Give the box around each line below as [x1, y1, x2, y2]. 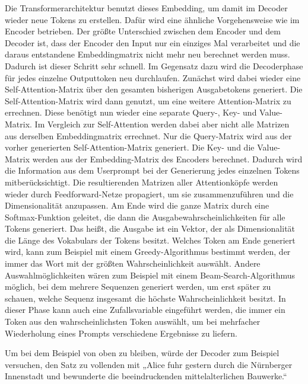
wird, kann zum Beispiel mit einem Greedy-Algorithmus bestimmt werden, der [5, 245, 291, 258]
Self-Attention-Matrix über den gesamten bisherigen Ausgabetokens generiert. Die [5, 83, 303, 95]
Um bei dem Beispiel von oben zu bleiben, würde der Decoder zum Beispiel [5, 347, 280, 359]
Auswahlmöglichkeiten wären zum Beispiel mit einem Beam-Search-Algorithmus [5, 268, 296, 281]
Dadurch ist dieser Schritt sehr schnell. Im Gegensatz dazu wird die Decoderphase [5, 59, 303, 72]
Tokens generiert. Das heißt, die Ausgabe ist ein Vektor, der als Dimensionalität [5, 222, 296, 235]
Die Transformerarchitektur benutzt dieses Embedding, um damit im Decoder [5, 2, 288, 14]
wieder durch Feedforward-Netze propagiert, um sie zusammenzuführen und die [5, 187, 294, 200]
